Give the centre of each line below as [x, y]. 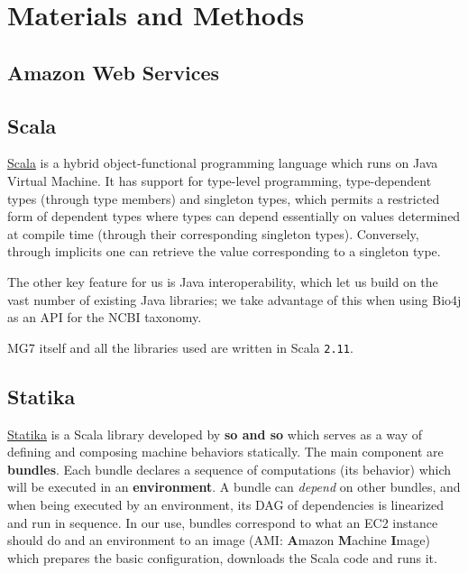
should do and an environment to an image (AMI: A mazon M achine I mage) [219, 540]
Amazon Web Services [114, 72]
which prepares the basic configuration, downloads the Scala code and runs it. [222, 557]
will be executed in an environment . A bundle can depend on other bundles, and [234, 487]
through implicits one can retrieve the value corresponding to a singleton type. [224, 251]
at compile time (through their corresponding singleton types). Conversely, [213, 233]
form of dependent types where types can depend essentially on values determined [234, 216]
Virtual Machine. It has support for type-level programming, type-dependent [220, 180]
